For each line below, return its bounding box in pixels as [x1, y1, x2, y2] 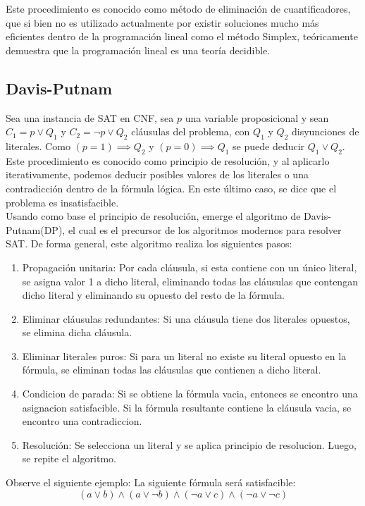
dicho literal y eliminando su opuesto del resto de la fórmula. [22, 288, 285, 302]
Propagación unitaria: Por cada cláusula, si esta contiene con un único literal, [22, 259, 357, 274]
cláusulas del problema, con [131, 124, 250, 139]
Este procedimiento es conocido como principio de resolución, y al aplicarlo [6, 153, 330, 168]
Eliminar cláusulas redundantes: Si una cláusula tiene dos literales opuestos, [22, 311, 350, 326]
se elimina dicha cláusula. [22, 325, 132, 340]
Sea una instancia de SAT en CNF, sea [6, 110, 174, 125]
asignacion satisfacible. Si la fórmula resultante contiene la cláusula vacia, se [22, 400, 352, 414]
